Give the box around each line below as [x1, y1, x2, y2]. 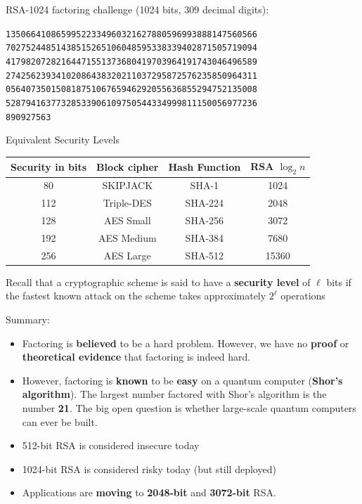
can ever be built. [22, 414, 98, 429]
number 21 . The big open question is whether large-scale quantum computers [22, 400, 356, 415]
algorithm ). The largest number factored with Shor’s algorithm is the [22, 387, 327, 401]
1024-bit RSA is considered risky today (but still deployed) [22, 461, 276, 476]
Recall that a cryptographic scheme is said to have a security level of [6, 274, 311, 289]
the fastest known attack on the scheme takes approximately [6, 288, 266, 303]
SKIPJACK [102, 178, 153, 193]
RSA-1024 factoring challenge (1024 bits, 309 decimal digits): [6, 2, 269, 16]
